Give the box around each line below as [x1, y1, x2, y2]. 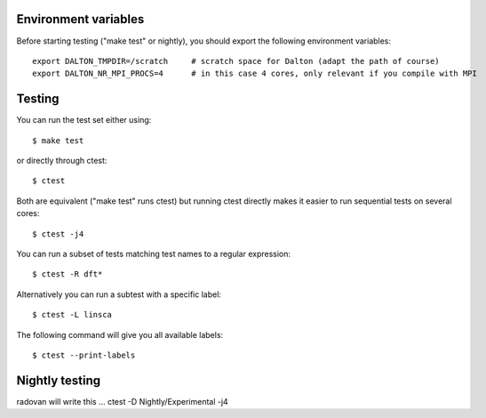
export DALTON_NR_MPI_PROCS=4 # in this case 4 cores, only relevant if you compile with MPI [32, 68, 477, 79]
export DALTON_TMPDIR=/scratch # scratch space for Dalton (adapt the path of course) [32, 56, 440, 66]
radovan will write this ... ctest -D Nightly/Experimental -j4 [16, 396, 228, 406]
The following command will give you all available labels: [16, 329, 224, 340]
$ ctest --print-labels [32, 350, 136, 360]
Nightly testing [16, 373, 101, 388]
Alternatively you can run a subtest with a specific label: [16, 289, 222, 300]
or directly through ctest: [16, 155, 108, 165]
